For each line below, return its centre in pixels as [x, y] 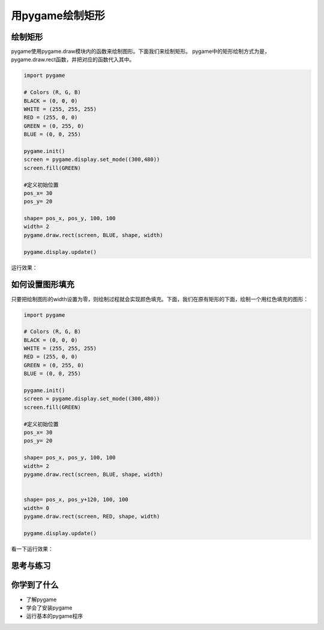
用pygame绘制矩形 [58, 16]
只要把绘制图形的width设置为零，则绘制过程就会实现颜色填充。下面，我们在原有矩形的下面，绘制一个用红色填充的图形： [160, 299]
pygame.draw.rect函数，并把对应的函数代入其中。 [73, 59]
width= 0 [37, 508]
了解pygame [41, 599]
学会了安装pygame [49, 607]
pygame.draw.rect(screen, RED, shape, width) [92, 516]
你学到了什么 [35, 585]
